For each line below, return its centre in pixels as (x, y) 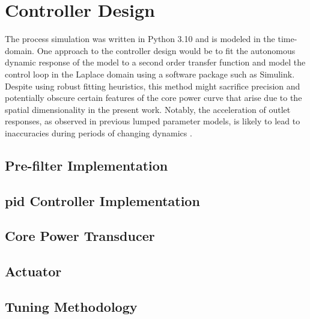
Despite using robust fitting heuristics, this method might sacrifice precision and (153, 86)
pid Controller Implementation (102, 200)
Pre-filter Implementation (87, 165)
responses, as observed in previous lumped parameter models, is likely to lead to (153, 121)
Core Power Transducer (80, 236)
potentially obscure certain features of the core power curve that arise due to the (153, 98)
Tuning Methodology (71, 306)
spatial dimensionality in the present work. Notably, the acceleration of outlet (148, 109)
